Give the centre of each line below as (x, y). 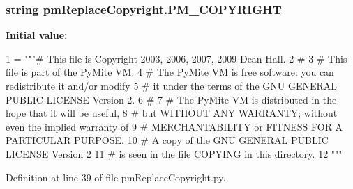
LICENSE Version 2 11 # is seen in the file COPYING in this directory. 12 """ (174, 153)
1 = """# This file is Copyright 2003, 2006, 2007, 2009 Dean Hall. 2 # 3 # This (176, 58)
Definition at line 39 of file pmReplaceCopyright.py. (116, 177)
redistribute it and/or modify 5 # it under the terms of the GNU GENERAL (172, 85)
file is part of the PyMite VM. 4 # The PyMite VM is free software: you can (170, 72)
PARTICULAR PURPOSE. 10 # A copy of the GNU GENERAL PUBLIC (167, 140)
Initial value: (37, 35)
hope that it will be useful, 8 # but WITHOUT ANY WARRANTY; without (172, 113)
